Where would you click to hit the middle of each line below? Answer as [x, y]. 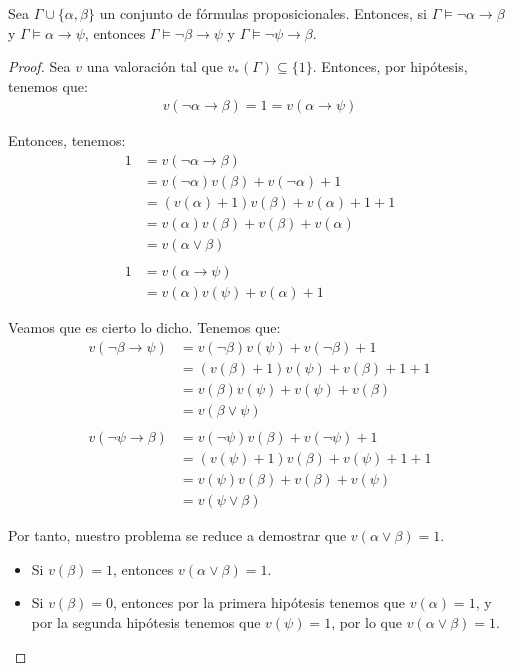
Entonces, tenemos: [67, 140]
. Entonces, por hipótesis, [390, 66]
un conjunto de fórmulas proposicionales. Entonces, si [263, 13]
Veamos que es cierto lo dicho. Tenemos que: [144, 327]
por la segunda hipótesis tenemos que [146, 621]
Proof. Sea [39, 66]
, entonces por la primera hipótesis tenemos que [259, 602]
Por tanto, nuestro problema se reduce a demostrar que [177, 535]
